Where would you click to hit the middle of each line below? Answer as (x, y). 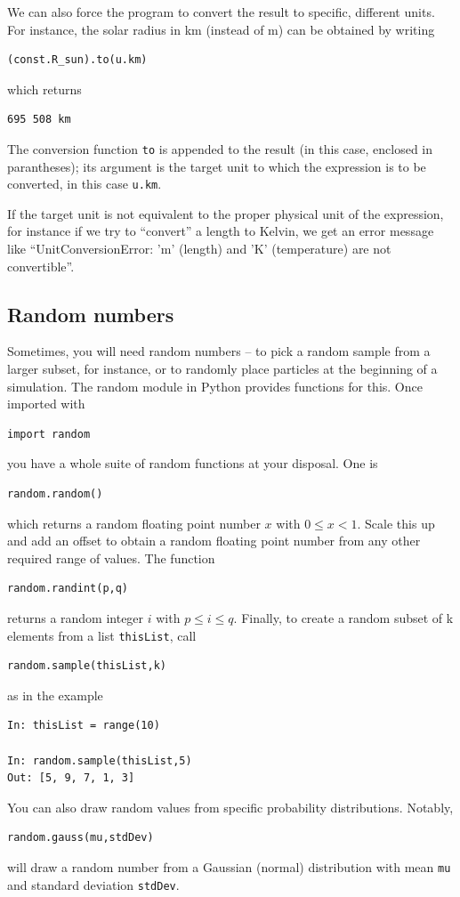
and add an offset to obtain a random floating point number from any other (214, 541)
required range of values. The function (111, 558)
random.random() (55, 494)
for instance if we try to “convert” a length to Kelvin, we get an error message (221, 231)
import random (49, 434)
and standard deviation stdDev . (93, 884)
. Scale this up (396, 523)
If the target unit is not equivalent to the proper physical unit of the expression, (226, 213)
